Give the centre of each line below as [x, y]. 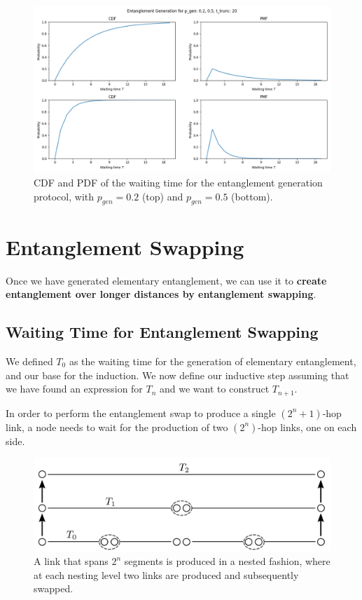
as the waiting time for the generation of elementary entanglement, [213, 361]
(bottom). [252, 196]
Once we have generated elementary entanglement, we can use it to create [166, 280]
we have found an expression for [74, 389]
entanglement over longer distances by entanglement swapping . [161, 294]
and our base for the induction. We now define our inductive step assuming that [177, 375]
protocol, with [64, 196]
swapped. [54, 588]
